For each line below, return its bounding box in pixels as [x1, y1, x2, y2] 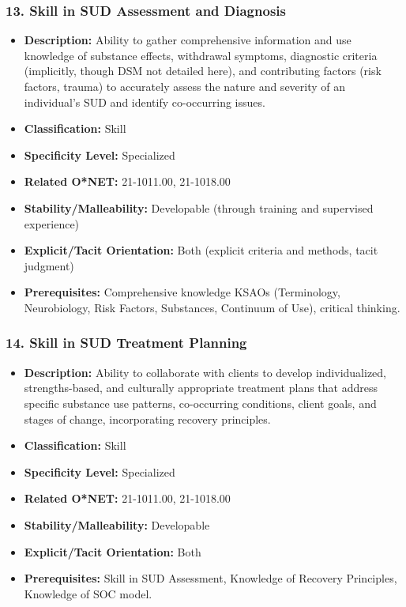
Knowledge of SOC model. [24, 585, 152, 601]
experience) [24, 215, 80, 232]
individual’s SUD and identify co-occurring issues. [24, 93, 265, 110]
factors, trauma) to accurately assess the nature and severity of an [24, 78, 346, 94]
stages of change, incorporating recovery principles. [24, 410, 271, 427]
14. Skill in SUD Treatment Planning [6, 333, 247, 353]
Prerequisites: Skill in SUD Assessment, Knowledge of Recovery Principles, [24, 570, 397, 586]
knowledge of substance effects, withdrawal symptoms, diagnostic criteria [24, 47, 378, 63]
